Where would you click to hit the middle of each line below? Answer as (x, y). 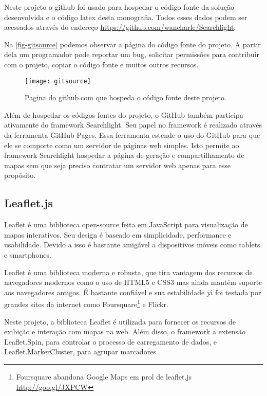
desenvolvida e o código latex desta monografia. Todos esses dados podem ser (126, 17)
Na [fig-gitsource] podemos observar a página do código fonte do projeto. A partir (132, 44)
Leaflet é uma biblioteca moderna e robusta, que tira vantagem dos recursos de (128, 272)
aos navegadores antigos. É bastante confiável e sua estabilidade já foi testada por (133, 292)
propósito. (20, 175)
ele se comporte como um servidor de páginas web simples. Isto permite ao (122, 145)
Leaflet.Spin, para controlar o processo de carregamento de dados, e (111, 341)
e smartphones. (28, 254)
